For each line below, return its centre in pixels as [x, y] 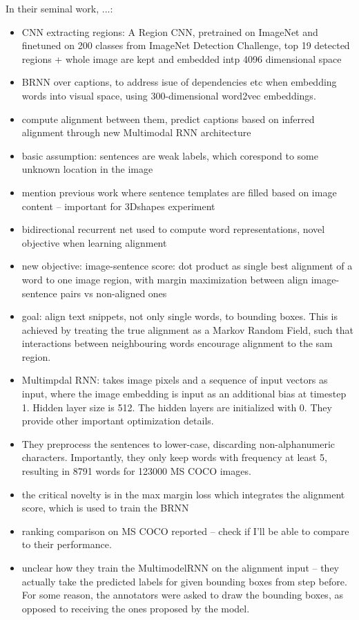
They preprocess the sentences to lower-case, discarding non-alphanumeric [178, 443]
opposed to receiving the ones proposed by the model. [136, 608]
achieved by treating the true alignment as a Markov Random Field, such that [187, 329]
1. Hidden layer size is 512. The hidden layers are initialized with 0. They [177, 407]
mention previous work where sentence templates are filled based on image [179, 192]
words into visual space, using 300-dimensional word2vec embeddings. [169, 95]
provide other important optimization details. [118, 421]
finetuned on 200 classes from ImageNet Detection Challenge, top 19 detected [186, 45]
